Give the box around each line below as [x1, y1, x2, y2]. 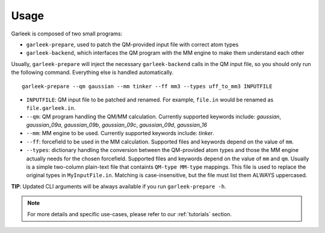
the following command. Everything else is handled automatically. [11, 69, 174, 76]
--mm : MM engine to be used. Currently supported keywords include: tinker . [26, 130, 215, 137]
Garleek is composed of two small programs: [11, 30, 123, 37]
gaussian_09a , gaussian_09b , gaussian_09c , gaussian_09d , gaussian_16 [26, 121, 208, 129]
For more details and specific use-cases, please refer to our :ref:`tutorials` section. [27, 210, 232, 217]
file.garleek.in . [26, 104, 76, 112]
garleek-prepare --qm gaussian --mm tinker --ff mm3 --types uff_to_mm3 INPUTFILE [22, 83, 273, 89]
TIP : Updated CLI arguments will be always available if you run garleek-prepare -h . [11, 183, 227, 190]
